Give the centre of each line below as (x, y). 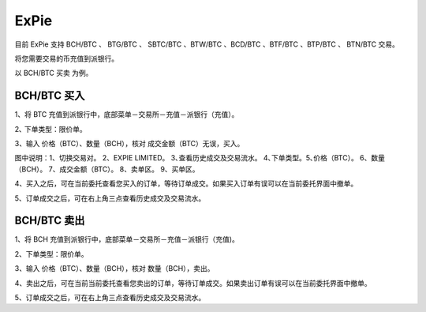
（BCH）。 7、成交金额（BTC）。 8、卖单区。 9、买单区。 (107, 169)
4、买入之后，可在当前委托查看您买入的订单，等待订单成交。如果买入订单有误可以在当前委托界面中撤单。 (186, 184)
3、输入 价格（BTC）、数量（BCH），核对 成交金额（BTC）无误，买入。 (129, 144)
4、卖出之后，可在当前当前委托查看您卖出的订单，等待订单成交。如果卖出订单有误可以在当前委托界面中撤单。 (193, 283)
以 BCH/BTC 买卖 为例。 (54, 73)
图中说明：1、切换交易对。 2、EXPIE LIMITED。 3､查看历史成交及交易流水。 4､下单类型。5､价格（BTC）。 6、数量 (200, 158)
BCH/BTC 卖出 (50, 221)
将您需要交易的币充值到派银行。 (66, 58)
